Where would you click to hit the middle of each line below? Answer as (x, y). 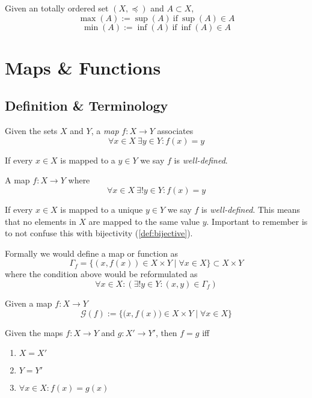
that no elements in (41, 221)
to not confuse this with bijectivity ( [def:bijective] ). (99, 233)
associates (175, 131)
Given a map (29, 303)
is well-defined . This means (251, 209)
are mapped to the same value (144, 221)
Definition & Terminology (87, 106)
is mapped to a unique (102, 209)
